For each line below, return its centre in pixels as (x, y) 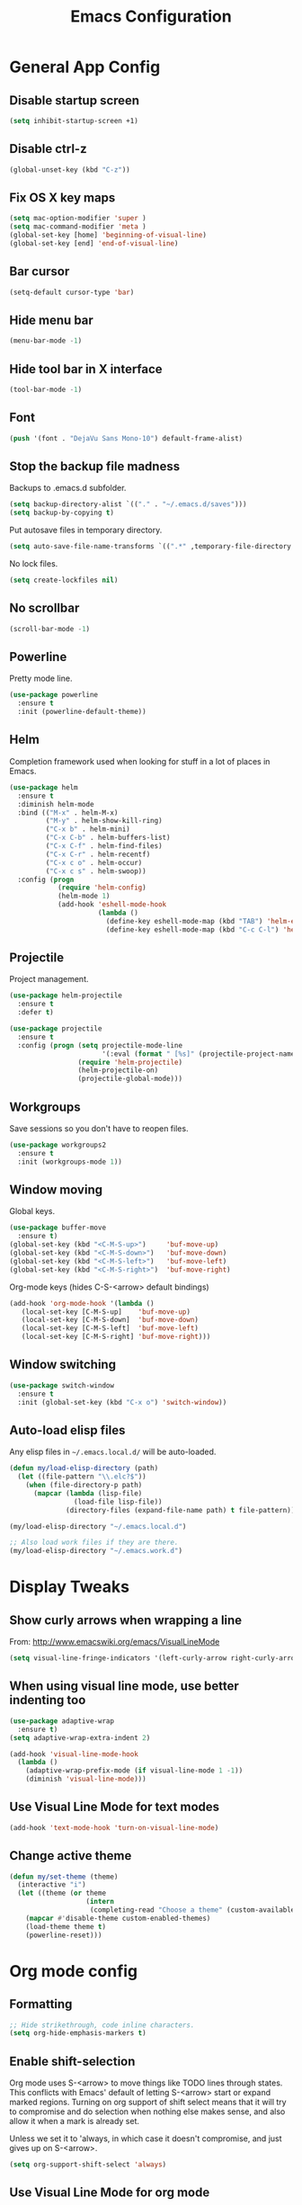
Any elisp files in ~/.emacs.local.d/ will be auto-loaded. (113, 1452)
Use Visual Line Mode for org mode (110, 2193)
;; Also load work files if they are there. (94, 1543)
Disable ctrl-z (48, 149)
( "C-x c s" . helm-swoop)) (96, 871)
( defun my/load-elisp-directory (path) (84, 1469)
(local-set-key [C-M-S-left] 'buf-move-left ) (110, 1328)
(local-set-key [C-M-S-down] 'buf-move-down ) (110, 1320)
